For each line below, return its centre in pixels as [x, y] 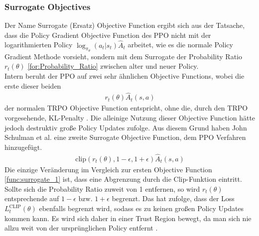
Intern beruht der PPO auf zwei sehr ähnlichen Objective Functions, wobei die [125, 76]
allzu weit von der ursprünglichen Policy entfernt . [81, 228]
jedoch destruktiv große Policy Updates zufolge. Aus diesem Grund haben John [126, 127]
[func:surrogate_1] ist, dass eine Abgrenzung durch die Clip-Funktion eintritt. [123, 179]
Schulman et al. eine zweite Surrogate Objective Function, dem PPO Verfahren [125, 137]
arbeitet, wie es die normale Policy [180, 45]
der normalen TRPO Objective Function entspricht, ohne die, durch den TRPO [126, 108]
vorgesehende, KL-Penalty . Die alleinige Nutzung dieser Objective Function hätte [130, 118]
